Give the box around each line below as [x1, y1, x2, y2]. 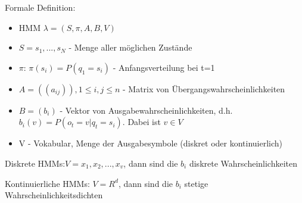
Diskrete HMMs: [5, 157, 66, 169]
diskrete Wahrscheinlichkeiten [189, 157, 298, 169]
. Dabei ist [122, 115, 161, 128]
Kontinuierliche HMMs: [5, 177, 90, 189]
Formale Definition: [5, 1, 76, 13]
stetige [184, 177, 208, 189]
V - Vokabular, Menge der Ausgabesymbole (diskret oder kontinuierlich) [18, 137, 283, 149]
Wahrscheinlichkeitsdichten [5, 189, 103, 201]
